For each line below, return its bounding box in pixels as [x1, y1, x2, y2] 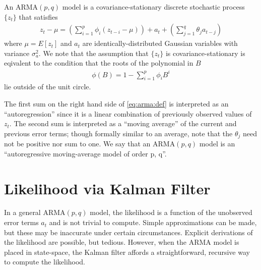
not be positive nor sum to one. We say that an [4, 138, 151, 149]
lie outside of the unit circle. [4, 81, 91, 92]
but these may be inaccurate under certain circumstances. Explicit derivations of [4, 227, 253, 237]
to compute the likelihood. [4, 256, 86, 267]
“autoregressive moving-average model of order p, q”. [4, 148, 167, 158]
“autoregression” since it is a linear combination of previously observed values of [4, 108, 252, 119]
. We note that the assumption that [38, 47, 149, 58]
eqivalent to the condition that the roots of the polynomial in [4, 58, 193, 68]
